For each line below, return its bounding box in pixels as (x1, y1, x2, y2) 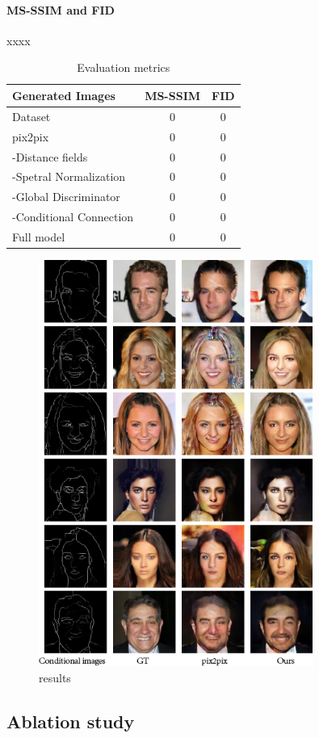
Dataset (12, 107, 51, 124)
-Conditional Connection (12, 208, 134, 225)
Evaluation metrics (77, 59, 170, 76)
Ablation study (6, 709, 135, 734)
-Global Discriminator (12, 188, 120, 205)
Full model (12, 228, 65, 245)
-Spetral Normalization (12, 168, 126, 185)
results (39, 669, 71, 686)
